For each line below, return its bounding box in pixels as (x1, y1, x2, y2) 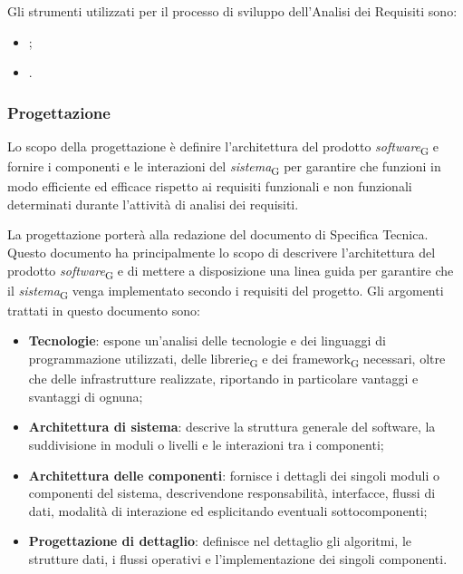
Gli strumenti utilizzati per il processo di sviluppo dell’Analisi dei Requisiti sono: (7, 2, 458, 20)
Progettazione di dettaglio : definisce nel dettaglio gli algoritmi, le (28, 531, 411, 550)
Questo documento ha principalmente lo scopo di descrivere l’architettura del (7, 243, 436, 262)
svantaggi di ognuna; (28, 386, 143, 405)
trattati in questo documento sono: (7, 300, 200, 319)
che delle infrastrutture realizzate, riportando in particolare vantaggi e (28, 369, 419, 388)
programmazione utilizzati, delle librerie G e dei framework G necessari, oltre (28, 349, 446, 370)
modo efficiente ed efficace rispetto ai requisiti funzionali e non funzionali (7, 177, 412, 196)
